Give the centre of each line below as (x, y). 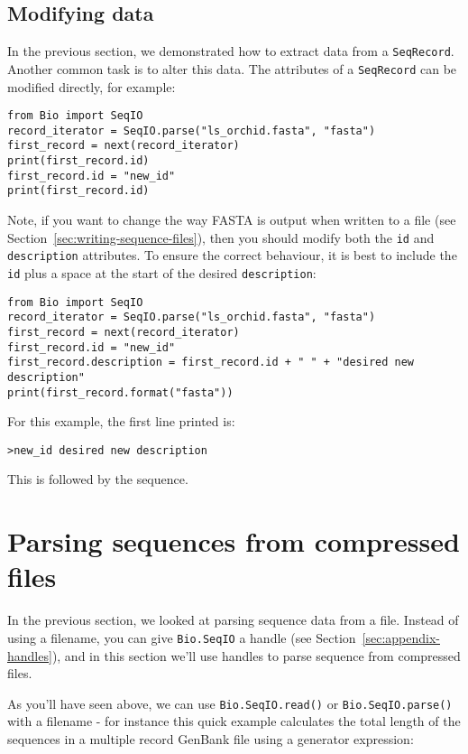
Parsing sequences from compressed (234, 541)
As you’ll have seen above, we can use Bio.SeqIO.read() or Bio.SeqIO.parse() (230, 703)
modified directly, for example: (92, 86)
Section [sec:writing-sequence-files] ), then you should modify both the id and (221, 237)
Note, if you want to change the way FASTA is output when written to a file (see (232, 220)
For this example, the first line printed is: (121, 421)
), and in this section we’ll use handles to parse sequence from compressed (256, 655)
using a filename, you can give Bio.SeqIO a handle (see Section (182, 637)
